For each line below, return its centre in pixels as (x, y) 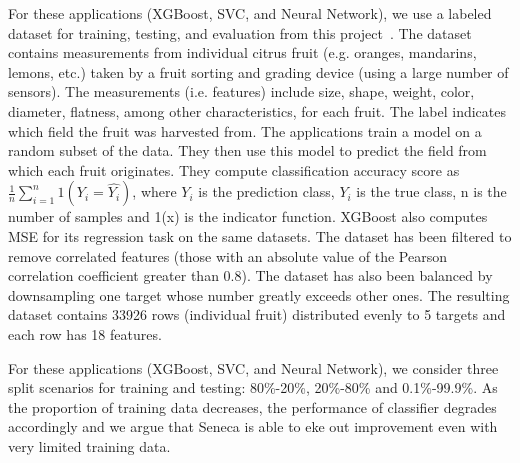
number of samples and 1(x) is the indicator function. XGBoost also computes (248, 216)
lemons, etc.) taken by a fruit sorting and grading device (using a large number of (258, 71)
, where (154, 191)
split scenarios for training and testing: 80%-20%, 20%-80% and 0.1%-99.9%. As (253, 387)
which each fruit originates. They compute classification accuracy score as (234, 169)
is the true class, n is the (431, 191)
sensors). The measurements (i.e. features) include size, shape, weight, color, (241, 91)
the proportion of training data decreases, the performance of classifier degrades (252, 406)
